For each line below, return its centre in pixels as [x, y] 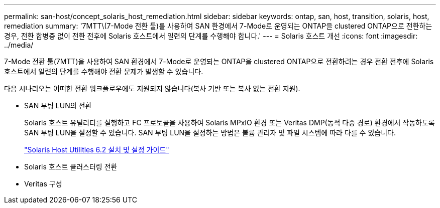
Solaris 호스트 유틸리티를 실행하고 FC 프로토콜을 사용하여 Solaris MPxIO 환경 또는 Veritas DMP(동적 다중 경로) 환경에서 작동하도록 [230, 123]
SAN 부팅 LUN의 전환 [58, 106]
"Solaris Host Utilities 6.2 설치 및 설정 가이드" [97, 150]
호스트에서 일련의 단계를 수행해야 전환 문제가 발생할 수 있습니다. [104, 71]
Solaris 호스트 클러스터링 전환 [71, 167]
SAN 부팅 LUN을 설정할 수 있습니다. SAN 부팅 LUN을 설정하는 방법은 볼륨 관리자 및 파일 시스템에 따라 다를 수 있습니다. [210, 133]
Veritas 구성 [43, 184]
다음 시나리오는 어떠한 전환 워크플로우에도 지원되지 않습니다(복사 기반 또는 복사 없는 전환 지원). [152, 88]
